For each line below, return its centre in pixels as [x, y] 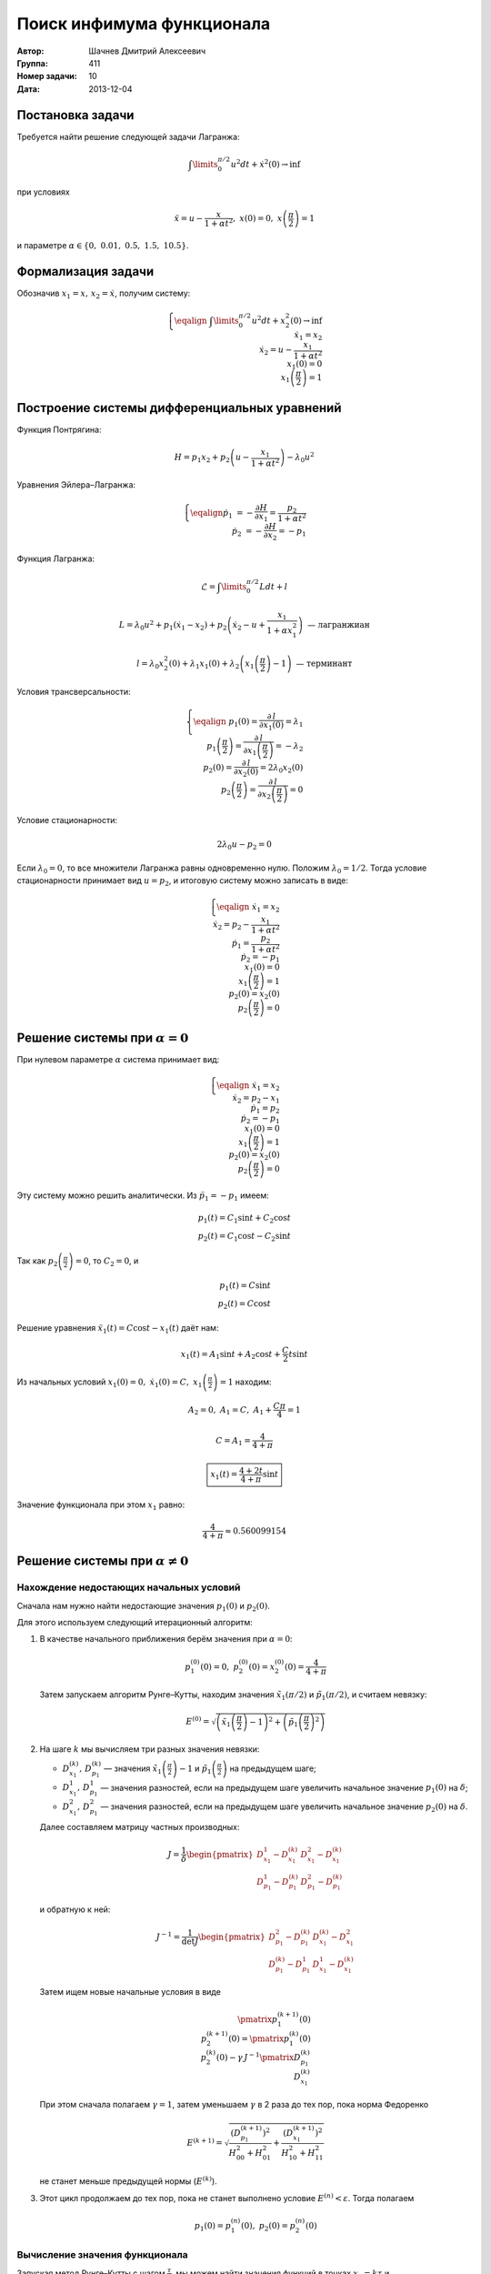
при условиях [43, 192]
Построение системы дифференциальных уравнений [179, 408]
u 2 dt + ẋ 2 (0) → [259, 163]
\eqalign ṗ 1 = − [221, 514]
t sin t [298, 1354]
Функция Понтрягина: [59, 429]
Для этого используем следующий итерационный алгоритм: [135, 1623]
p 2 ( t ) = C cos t [245, 1304]
